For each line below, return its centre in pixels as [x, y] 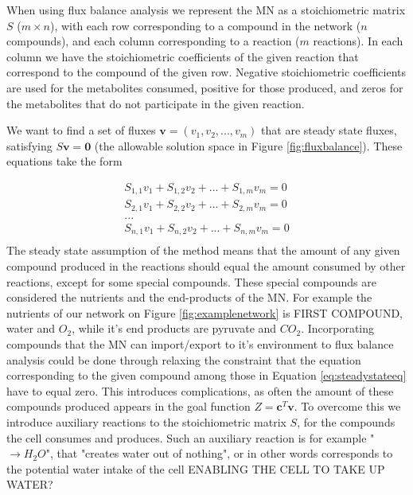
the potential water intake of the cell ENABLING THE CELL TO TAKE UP [196, 468]
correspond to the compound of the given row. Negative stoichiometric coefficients [206, 72]
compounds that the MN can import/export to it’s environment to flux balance [200, 344]
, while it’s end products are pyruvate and [174, 328]
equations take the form [64, 161]
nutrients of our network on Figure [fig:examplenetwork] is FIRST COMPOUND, [205, 312]
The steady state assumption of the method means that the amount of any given [203, 250]
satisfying [29, 145]
